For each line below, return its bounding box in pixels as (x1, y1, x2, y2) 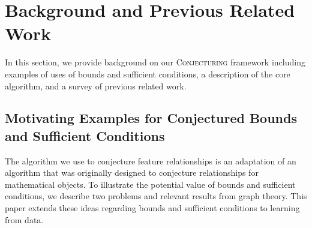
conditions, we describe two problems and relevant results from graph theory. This (5, 190, 307, 202)
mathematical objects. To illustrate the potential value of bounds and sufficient (5, 178, 296, 190)
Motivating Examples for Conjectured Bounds (5, 109, 297, 127)
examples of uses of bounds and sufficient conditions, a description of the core (5, 67, 290, 80)
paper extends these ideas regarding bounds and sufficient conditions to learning (5, 202, 300, 214)
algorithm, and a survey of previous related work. (5, 79, 187, 92)
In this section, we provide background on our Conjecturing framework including (5, 56, 305, 68)
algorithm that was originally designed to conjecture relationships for (5, 166, 259, 179)
